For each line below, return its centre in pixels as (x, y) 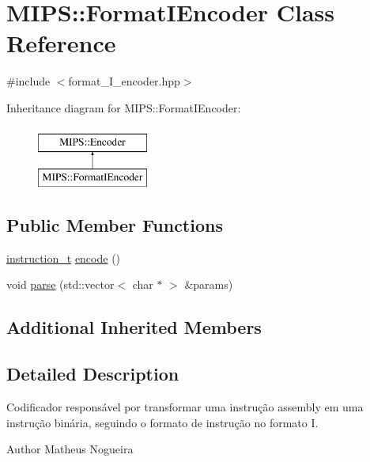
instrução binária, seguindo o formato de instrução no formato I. (162, 422)
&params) (209, 284)
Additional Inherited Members (134, 327)
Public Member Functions (115, 225)
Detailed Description (93, 374)
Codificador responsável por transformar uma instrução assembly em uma (185, 407)
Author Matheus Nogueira (70, 449)
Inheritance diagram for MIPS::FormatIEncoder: (124, 107)
